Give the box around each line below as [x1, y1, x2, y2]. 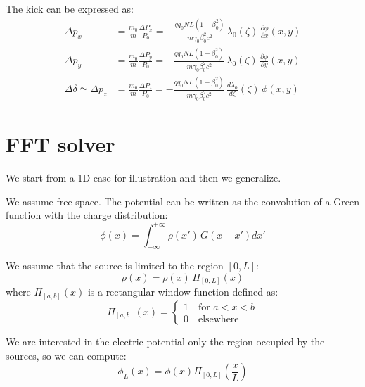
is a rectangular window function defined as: [87, 284, 278, 299]
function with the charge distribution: [6, 208, 168, 222]
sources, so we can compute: [6, 348, 127, 362]
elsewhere [198, 314, 239, 324]
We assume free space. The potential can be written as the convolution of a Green [6, 193, 359, 208]
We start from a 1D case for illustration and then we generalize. [6, 170, 281, 185]
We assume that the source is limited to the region [6, 258, 224, 273]
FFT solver [6, 129, 115, 158]
